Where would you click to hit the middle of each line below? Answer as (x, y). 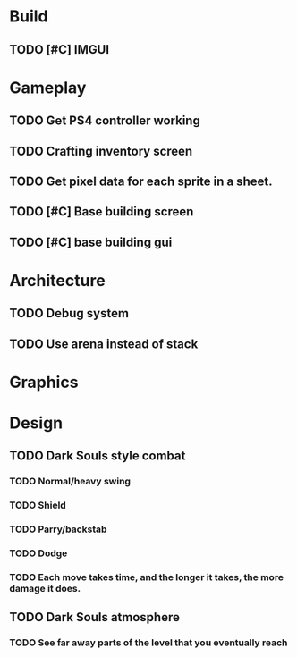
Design (36, 423)
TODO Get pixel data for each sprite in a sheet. (141, 181)
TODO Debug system (69, 313)
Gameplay (48, 88)
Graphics (44, 382)
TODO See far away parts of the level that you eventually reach (148, 643)
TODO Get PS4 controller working (105, 121)
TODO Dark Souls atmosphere (95, 617)
